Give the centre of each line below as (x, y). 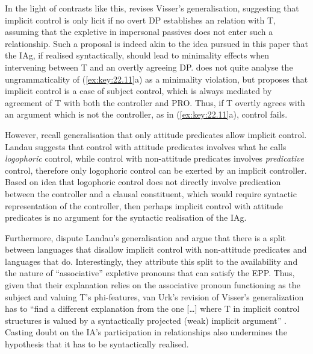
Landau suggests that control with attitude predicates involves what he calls (146, 146)
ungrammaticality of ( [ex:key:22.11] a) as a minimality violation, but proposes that (156, 79)
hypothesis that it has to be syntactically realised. (97, 344)
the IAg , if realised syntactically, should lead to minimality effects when (137, 55)
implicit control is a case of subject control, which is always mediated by (138, 91)
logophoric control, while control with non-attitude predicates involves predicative (154, 158)
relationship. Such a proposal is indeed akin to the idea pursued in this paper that (156, 43)
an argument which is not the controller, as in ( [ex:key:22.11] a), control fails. (146, 114)
